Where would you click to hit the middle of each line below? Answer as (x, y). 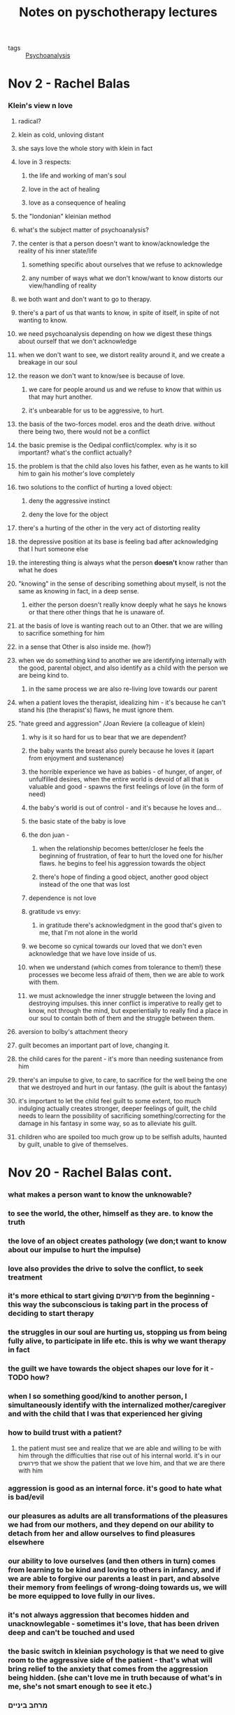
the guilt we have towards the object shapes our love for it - (111, 1368)
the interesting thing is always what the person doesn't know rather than (123, 563)
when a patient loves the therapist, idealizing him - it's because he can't (122, 702)
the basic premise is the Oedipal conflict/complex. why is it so (107, 445)
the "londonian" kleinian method (64, 216)
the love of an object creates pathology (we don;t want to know (117, 1241)
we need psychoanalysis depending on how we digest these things (115, 333)
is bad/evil (26, 1497)
